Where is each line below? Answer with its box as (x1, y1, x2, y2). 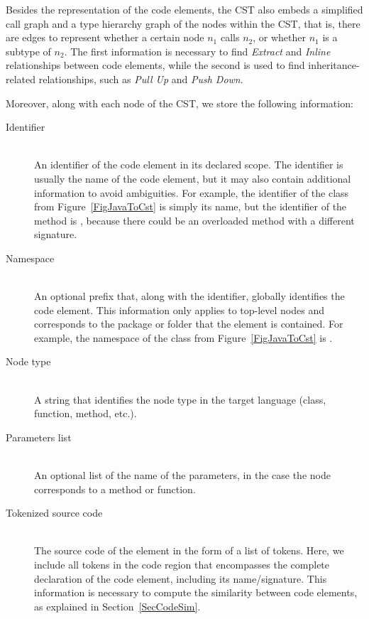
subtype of (6, 43, 51, 58)
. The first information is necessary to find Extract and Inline (64, 43, 331, 58)
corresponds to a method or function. (34, 481, 196, 496)
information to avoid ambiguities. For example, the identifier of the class (34, 185, 349, 200)
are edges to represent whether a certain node (6, 30, 204, 45)
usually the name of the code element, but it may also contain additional (34, 171, 351, 185)
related (6, 71, 36, 86)
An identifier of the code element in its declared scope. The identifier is (34, 157, 343, 172)
